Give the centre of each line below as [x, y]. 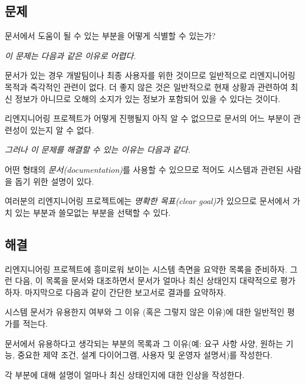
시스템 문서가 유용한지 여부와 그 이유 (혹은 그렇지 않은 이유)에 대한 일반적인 [145, 312]
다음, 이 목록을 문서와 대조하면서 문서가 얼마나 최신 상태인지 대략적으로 [146, 280]
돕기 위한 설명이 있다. [55, 181]
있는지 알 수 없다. [62, 129]
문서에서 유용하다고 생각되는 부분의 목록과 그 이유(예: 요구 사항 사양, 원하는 [144, 343]
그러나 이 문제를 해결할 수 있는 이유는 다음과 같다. [98, 150]
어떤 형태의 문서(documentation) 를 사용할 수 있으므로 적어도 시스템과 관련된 [144, 169]
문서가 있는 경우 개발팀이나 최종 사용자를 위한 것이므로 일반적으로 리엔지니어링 [150, 75]
